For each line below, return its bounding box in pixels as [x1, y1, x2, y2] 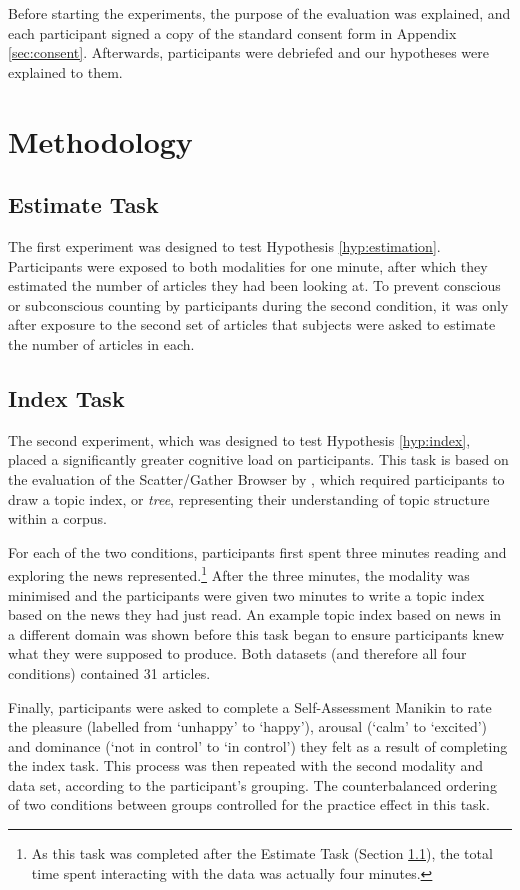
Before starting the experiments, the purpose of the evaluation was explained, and [8, 3, 511, 23]
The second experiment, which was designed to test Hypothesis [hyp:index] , [8, 429, 471, 450]
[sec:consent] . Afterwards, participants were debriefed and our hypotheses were [8, 42, 490, 63]
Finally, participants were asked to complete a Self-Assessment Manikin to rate [8, 696, 492, 717]
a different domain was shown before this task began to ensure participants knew [8, 623, 505, 644]
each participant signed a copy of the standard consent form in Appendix [8, 22, 457, 43]
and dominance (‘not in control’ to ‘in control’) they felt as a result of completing [8, 735, 508, 756]
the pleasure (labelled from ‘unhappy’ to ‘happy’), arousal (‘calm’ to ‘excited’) [8, 716, 488, 737]
